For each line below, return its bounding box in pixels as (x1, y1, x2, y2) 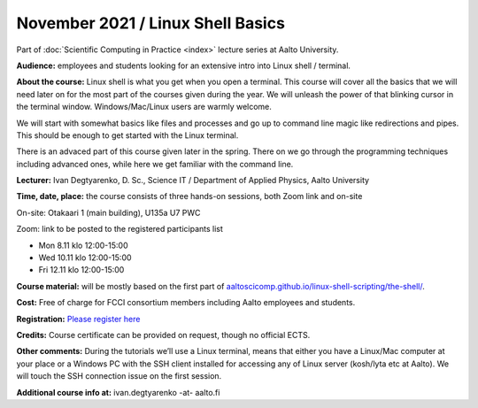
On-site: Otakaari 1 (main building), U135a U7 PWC (16, 207, 201, 218)
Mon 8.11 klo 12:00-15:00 (38, 240, 128, 250)
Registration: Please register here (16, 313, 141, 324)
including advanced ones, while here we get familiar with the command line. (16, 158, 294, 169)
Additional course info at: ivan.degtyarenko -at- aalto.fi (16, 387, 220, 397)
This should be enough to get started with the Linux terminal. (16, 129, 239, 141)
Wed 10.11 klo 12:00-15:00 (38, 252, 132, 263)
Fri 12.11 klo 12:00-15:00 (38, 265, 125, 275)
